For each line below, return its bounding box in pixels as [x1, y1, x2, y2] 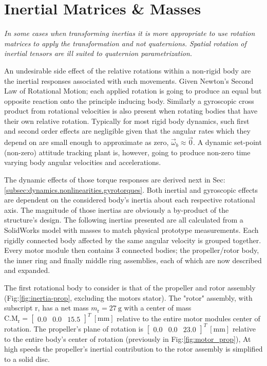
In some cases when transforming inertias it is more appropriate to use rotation [4, 28, 255, 39]
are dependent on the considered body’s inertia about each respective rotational [4, 194, 255, 205]
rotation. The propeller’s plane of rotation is [4, 323, 144, 334]
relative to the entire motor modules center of [117, 313, 260, 323]
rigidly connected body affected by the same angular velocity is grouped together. [4, 234, 261, 245]
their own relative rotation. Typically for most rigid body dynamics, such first [4, 115, 250, 126]
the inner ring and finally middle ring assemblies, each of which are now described [4, 254, 262, 265]
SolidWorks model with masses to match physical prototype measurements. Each [4, 225, 259, 235]
